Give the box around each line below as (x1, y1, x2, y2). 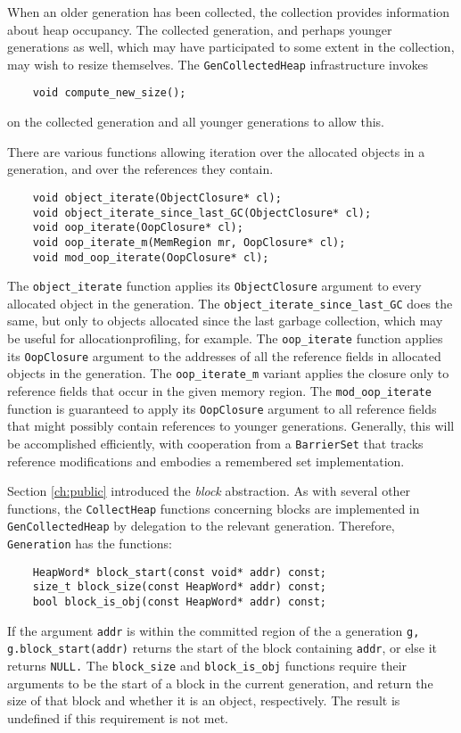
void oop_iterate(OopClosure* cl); (32, 221, 243, 235)
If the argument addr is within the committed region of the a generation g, (7, 621, 420, 639)
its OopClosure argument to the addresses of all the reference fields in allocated (7, 346, 441, 365)
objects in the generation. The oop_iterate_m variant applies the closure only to (7, 364, 449, 383)
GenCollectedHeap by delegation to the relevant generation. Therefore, (7, 516, 395, 535)
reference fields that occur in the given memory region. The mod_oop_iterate (7, 382, 432, 400)
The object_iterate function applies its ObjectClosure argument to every (7, 276, 422, 295)
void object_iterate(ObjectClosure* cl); (32, 191, 282, 204)
